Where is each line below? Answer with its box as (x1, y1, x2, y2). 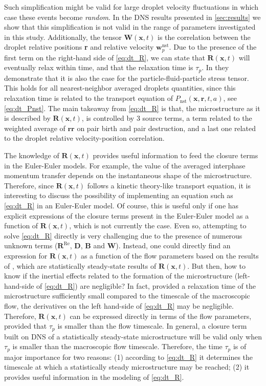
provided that (4, 320, 47, 331)
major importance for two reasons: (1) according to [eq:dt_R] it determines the (4, 351, 253, 362)
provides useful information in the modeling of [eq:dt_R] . (4, 371, 184, 382)
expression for (4, 250, 48, 261)
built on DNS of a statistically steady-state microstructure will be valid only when (4, 331, 262, 341)
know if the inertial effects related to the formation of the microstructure (4, 270, 233, 281)
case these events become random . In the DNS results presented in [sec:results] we (4, 11, 261, 22)
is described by (4, 113, 51, 123)
